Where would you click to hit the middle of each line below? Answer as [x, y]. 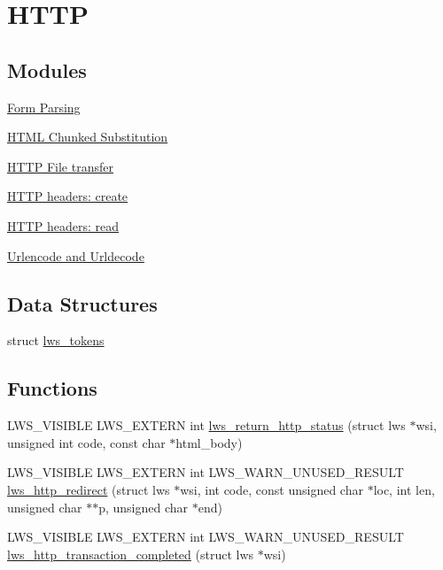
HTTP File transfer [60, 166]
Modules [47, 69]
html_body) [209, 442]
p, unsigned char [144, 507]
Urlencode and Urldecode [76, 255]
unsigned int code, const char [86, 442]
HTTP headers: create [68, 196]
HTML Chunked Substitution [88, 137]
